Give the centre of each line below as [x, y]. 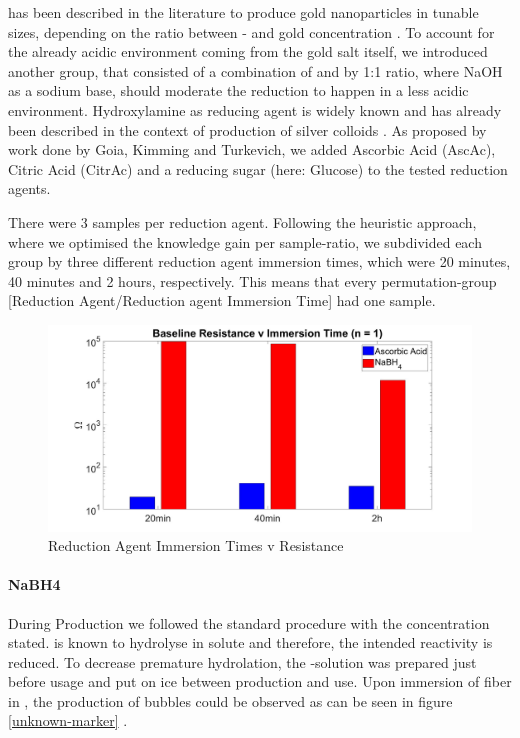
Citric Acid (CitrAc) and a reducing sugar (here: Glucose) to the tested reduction [258, 168]
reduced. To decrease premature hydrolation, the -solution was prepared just [242, 661]
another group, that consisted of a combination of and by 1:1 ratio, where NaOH [255, 70]
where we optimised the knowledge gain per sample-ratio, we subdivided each [245, 241]
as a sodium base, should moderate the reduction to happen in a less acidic [238, 90]
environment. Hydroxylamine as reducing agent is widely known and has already [255, 109]
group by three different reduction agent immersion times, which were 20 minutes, [259, 261]
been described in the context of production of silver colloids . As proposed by [247, 129]
